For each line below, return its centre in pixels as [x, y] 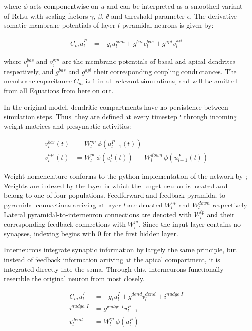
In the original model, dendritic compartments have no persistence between [116, 107]
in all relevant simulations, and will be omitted [168, 81]
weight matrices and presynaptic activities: [68, 126]
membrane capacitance [38, 81]
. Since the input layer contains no [190, 224]
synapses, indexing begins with [50, 233]
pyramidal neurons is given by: [168, 25]
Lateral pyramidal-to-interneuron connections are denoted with [98, 214]
